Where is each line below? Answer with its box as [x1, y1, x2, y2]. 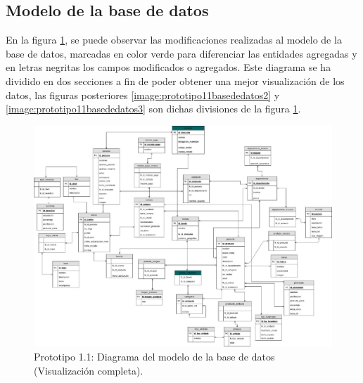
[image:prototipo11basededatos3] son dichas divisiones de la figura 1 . [6, 101, 301, 116]
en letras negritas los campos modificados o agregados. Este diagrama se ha [6, 60, 331, 74]
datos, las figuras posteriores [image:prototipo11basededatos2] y [6, 87, 280, 102]
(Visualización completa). [34, 363, 144, 377]
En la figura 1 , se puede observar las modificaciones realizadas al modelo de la [6, 32, 342, 47]
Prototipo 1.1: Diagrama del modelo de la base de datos [34, 349, 275, 364]
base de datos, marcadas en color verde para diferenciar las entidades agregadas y [6, 46, 357, 60]
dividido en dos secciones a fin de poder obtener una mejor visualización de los [6, 73, 345, 88]
